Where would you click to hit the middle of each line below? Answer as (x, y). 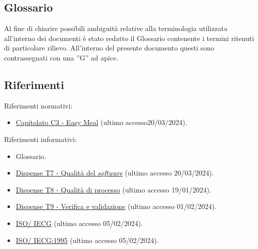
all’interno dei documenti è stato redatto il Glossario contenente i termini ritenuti (129, 38)
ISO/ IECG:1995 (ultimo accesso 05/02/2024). (87, 240)
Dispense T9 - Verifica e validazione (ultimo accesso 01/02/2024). (116, 206)
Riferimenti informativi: (40, 139)
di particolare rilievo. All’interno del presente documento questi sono (109, 48)
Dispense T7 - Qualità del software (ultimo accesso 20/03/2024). (115, 173)
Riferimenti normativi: (38, 105)
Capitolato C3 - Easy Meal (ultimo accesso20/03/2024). (101, 122)
